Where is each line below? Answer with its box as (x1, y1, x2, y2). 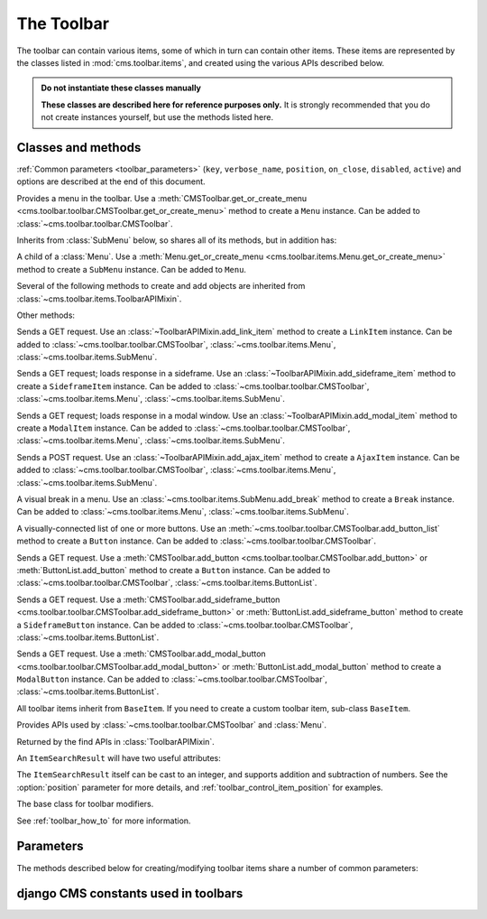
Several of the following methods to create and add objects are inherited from (16, 281, 306, 292)
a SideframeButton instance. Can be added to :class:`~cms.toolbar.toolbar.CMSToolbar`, (16, 619, 354, 630)
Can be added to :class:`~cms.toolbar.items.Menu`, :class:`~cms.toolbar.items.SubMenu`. (16, 506, 349, 517)
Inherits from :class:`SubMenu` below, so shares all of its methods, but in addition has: (16, 235, 337, 246)
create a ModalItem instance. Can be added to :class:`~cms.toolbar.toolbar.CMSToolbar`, (16, 422, 351, 433)
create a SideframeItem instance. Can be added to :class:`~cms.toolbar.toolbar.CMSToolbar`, (16, 380, 370, 392)
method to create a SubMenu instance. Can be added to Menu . (16, 264, 247, 274)
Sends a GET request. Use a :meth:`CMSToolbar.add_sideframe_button (16, 594, 280, 605)
